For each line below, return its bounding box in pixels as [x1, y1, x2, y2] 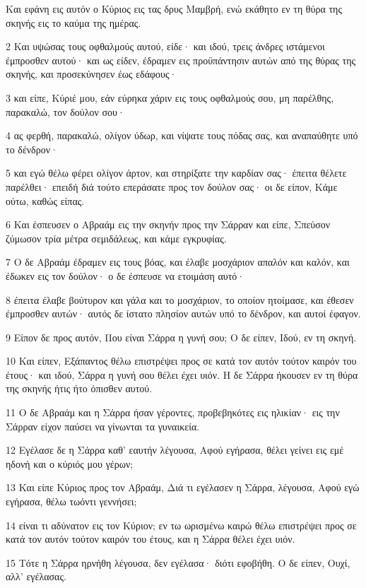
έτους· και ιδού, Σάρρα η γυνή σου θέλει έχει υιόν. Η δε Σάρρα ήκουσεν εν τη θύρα [6, 367, 358, 382]
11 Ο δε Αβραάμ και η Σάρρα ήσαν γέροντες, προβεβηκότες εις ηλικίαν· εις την [6, 405, 340, 420]
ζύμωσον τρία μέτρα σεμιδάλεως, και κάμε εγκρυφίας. [6, 230, 227, 245]
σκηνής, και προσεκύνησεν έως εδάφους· [6, 66, 177, 81]
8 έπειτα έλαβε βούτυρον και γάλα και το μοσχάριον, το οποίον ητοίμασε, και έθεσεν [6, 292, 354, 307]
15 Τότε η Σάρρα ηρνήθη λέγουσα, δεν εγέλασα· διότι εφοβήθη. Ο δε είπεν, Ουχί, [6, 555, 350, 570]
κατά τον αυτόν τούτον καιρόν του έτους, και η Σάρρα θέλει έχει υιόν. [6, 531, 295, 546]
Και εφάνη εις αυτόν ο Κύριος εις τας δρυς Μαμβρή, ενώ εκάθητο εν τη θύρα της [6, 1, 342, 16]
